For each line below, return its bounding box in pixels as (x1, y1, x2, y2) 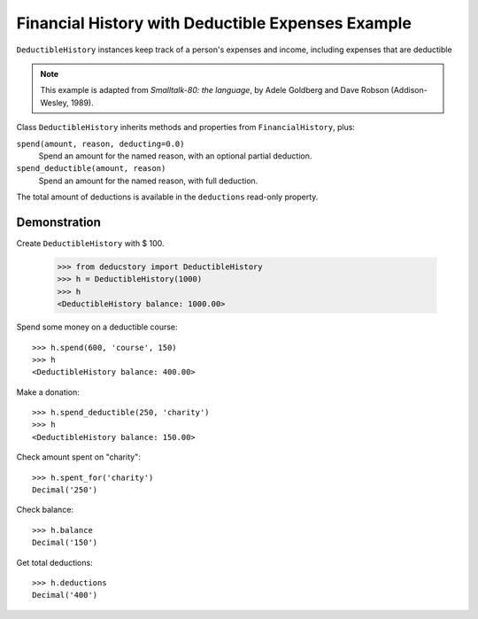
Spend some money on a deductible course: (16, 321, 178, 332)
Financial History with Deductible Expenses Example (16, 13, 412, 33)
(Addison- (390, 85, 428, 96)
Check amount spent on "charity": (16, 452, 141, 462)
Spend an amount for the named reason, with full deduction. (38, 175, 258, 186)
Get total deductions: (16, 557, 93, 568)
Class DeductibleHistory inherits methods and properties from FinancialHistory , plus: (16, 122, 356, 133)
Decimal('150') (32, 538, 98, 548)
